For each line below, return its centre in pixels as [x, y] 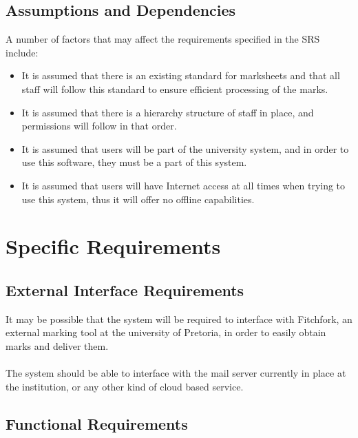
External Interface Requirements [125, 290]
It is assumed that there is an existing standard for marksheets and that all [181, 75]
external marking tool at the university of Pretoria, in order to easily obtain [166, 332]
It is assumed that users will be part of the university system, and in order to [185, 148]
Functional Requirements [97, 423]
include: [22, 52]
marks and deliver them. [57, 345]
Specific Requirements [113, 246]
